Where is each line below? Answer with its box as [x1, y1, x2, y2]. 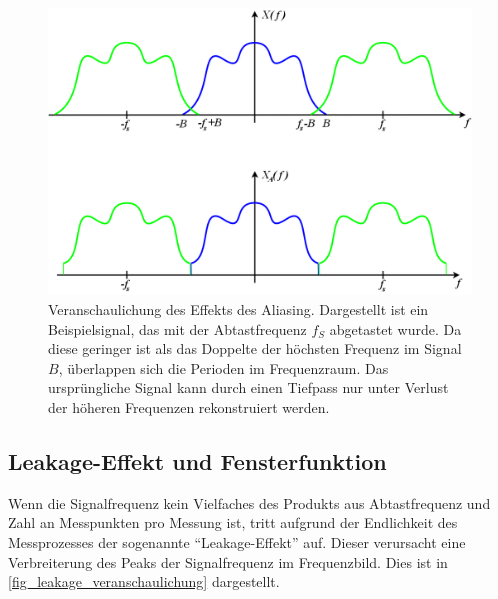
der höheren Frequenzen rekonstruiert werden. [48, 396, 330, 417]
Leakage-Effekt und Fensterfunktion [8, 445, 387, 476]
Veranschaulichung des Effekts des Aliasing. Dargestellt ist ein [48, 298, 429, 319]
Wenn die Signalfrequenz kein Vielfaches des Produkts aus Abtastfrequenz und [8, 492, 491, 513]
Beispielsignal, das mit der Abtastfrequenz [48, 318, 307, 339]
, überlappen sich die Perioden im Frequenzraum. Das [58, 357, 389, 378]
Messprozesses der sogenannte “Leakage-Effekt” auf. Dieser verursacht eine [8, 531, 466, 552]
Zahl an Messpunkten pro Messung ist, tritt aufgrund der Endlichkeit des [8, 512, 458, 533]
